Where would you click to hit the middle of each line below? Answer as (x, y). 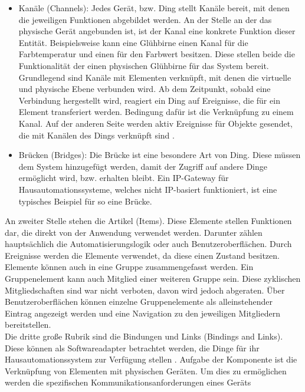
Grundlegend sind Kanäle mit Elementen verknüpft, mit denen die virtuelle (155, 77)
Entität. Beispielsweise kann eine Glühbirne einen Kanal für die (133, 42)
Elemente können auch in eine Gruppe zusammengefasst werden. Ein (129, 267)
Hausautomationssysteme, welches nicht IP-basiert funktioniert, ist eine (148, 189)
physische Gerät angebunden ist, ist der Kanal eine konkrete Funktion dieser (157, 31)
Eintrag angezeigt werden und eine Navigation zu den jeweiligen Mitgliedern (142, 313)
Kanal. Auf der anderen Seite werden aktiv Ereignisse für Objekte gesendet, (155, 123)
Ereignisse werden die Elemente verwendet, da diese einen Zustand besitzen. (142, 255)
